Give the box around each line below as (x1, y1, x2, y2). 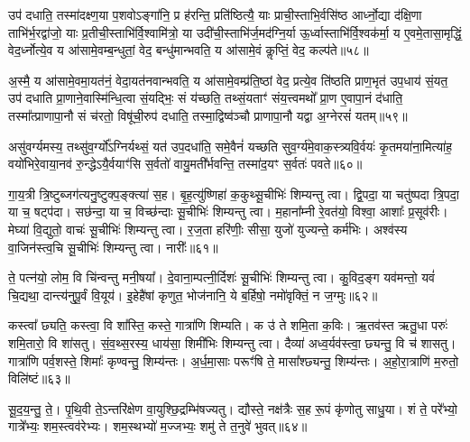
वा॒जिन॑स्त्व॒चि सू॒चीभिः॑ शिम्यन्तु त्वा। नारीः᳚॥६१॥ (8, 237, 218, 256)
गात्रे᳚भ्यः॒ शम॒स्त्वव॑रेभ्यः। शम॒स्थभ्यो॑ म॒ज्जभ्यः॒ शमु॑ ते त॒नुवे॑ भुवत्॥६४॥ (8, 417, 308, 436)
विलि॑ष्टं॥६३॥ (8, 369, 70, 388)
